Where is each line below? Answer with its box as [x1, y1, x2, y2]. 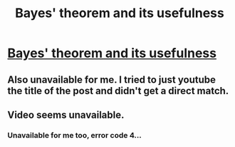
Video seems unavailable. [7, 108, 125, 121]
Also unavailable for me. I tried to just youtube [7, 73, 216, 86]
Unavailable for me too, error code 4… [7, 130, 142, 140]
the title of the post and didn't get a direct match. [7, 84, 229, 97]
